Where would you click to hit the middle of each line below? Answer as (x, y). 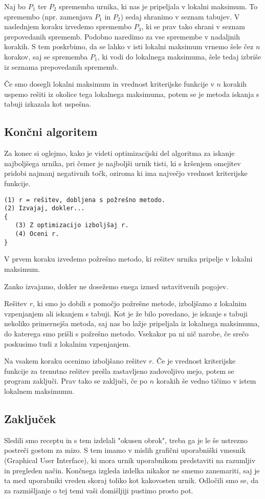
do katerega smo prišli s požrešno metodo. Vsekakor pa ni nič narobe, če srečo (126, 334)
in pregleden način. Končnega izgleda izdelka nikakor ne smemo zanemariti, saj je (132, 470)
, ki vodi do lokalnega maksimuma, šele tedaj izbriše (179, 56)
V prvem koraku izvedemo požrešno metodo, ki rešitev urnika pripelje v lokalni (128, 259)
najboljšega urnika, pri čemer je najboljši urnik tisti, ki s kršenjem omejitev (123, 163)
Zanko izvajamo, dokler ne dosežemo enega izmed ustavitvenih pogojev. (116, 286)
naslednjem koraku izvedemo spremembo (68, 26)
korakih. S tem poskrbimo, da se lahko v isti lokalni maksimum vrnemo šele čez (129, 46)
